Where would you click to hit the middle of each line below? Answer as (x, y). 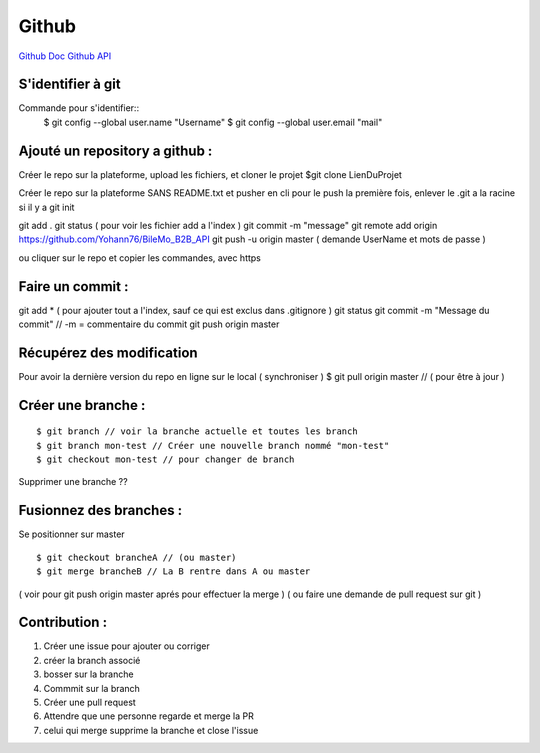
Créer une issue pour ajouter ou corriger (126, 646)
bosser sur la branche (88, 674)
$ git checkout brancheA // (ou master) (136, 557)
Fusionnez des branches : (100, 510)
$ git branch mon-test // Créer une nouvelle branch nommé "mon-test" (213, 445)
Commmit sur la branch (91, 688)
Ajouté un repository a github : (115, 150)
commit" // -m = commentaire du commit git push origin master (149, 324)
